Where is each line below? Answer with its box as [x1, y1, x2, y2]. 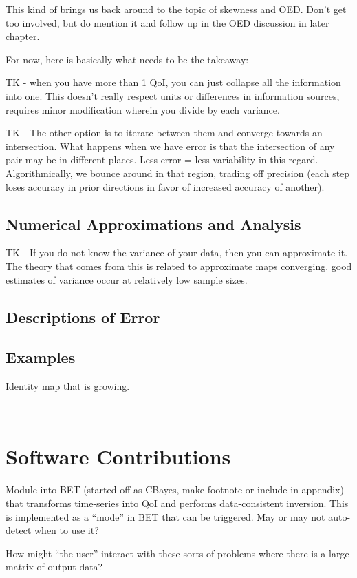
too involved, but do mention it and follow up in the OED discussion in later [6, 15, 329, 30]
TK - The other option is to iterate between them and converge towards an [6, 125, 323, 140]
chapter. [6, 29, 40, 43]
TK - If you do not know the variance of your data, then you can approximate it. [6, 245, 348, 260]
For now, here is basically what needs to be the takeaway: [6, 52, 249, 66]
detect [6, 523, 32, 537]
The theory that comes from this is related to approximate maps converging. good [6, 258, 352, 273]
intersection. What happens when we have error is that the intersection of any [6, 138, 335, 153]
